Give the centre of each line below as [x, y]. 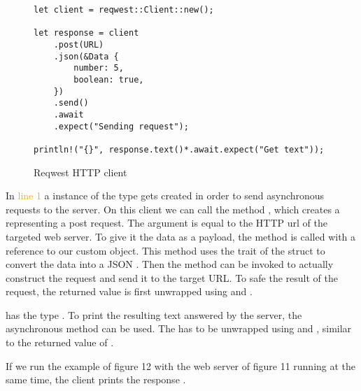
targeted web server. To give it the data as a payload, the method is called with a [181, 236]
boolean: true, [109, 79]
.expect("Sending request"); [121, 126]
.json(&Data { [86, 56]
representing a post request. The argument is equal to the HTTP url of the [167, 223]
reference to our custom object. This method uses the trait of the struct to [165, 250]
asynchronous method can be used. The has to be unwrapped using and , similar [179, 328]
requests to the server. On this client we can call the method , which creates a [173, 209]
